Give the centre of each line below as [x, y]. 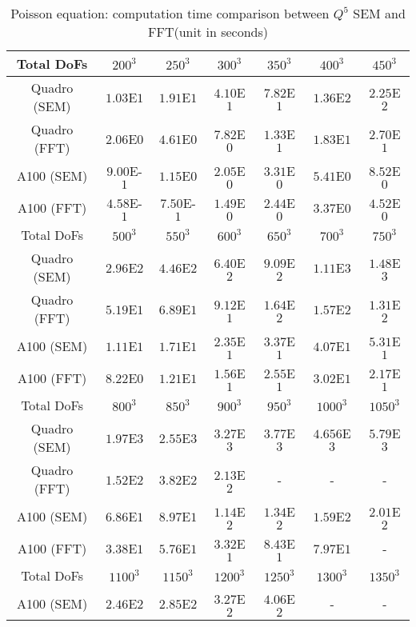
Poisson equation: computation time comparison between [170, 13]
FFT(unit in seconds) [208, 32]
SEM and [379, 13]
